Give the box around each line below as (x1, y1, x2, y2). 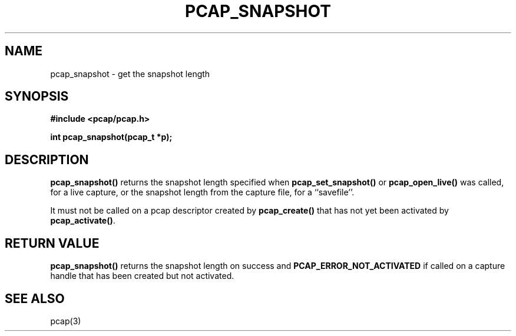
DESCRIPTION (5, 152, 89, 167)
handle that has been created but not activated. (50, 271, 234, 281)
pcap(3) (50, 315, 81, 326)
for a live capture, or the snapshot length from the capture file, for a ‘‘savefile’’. (50, 187, 355, 198)
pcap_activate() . (50, 215, 115, 226)
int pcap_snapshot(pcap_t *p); (50, 132, 173, 142)
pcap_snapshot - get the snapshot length (50, 68, 210, 79)
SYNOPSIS (5, 89, 69, 104)
